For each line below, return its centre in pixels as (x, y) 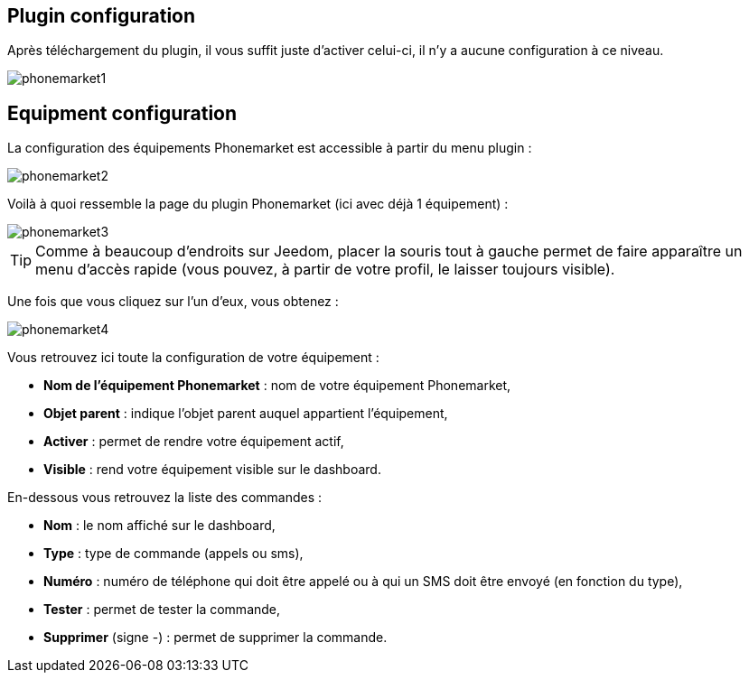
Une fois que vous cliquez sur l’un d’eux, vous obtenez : (173, 302)
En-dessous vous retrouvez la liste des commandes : (165, 498)
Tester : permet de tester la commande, (162, 610)
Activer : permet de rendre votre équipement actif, (194, 442)
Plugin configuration (102, 16)
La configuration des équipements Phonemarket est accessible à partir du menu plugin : (270, 148)
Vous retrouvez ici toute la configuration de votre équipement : (193, 358)
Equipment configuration (122, 113)
